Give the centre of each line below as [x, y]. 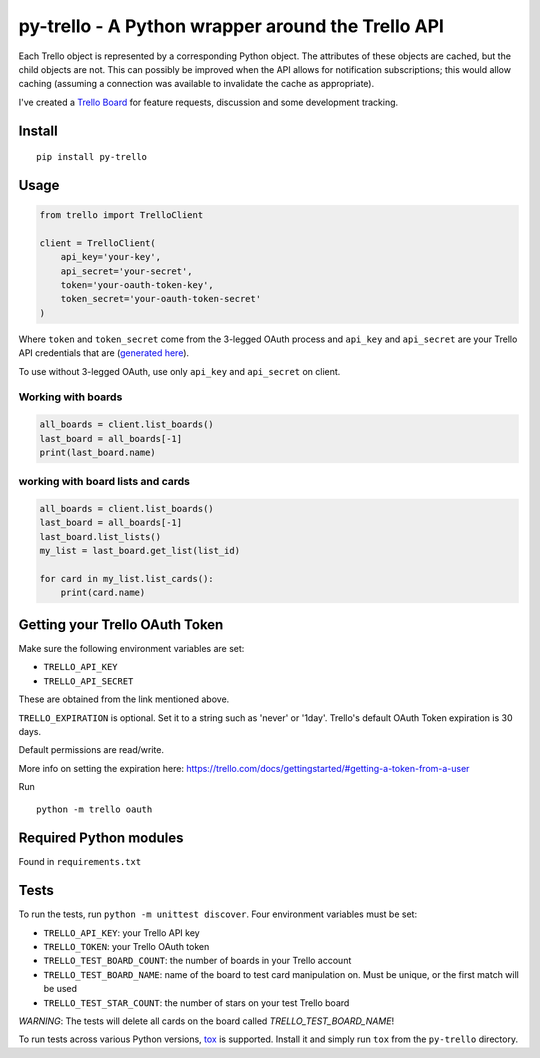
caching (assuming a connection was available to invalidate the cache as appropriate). [196, 84]
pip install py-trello [92, 157]
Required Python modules [101, 838]
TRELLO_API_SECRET [88, 681]
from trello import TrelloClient [121, 215]
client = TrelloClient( [98, 243]
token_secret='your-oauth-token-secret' [161, 299]
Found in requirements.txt [80, 862]
